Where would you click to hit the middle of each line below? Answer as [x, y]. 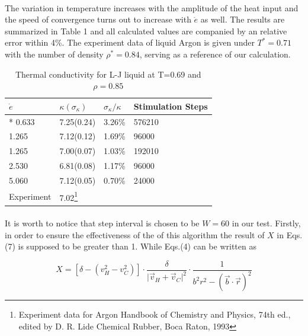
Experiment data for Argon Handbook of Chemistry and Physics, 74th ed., [155, 314]
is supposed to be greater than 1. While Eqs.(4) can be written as [137, 246]
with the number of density [54, 54]
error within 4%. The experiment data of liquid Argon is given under [130, 42]
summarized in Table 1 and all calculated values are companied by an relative [146, 31]
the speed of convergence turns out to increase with [98, 19]
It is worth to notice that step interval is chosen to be [102, 223]
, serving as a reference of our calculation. [215, 54]
